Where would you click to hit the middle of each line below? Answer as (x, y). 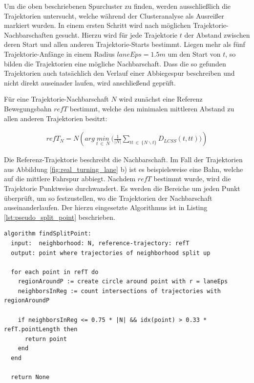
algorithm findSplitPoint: (48, 234)
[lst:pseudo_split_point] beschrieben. (60, 217)
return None (30, 377)
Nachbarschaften (29, 34)
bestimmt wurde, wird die (192, 179)
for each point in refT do (55, 272)
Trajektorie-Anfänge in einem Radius (59, 53)
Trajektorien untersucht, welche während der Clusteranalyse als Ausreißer (114, 15)
